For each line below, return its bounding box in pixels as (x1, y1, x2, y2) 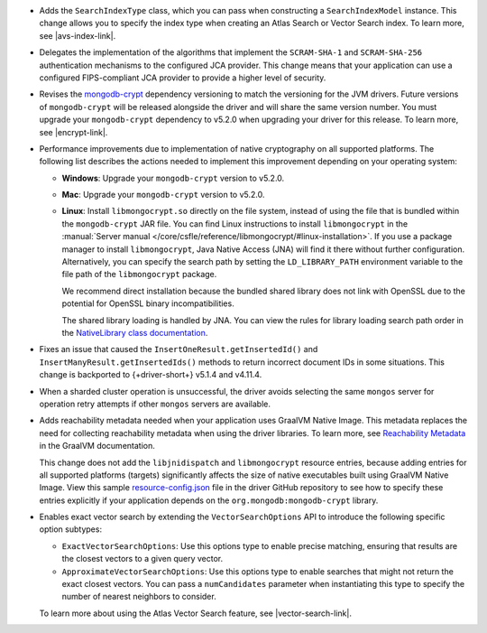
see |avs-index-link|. (39, 30, 116, 41)
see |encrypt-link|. (39, 126, 108, 137)
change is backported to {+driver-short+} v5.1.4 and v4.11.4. (39, 369, 262, 380)
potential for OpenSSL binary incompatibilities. (61, 298, 234, 309)
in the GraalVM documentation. (39, 441, 155, 451)
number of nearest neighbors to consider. (61, 591, 216, 602)
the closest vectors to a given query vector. (61, 554, 224, 564)
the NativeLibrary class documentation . (61, 327, 208, 338)
